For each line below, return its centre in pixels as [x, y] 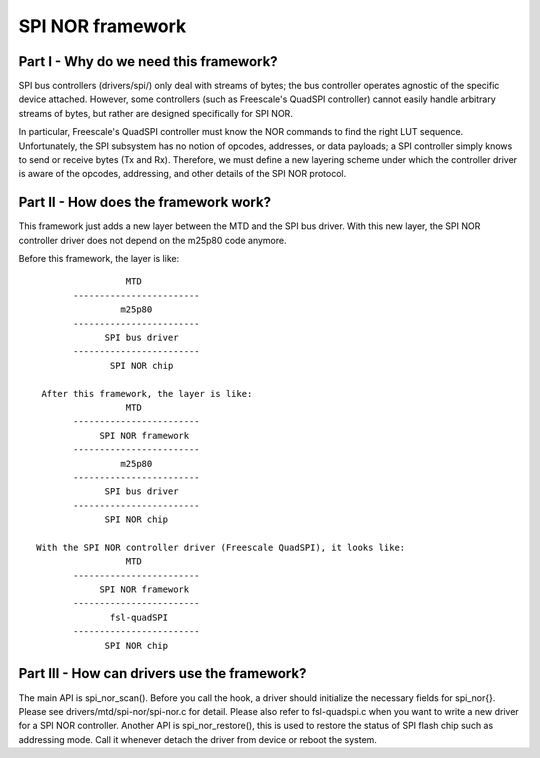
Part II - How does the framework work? [145, 202]
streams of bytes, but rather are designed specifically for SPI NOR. [156, 113]
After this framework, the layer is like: [147, 393]
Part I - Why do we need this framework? [148, 61]
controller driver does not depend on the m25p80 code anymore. [152, 240]
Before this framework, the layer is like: [99, 259]
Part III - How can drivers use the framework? [162, 673]
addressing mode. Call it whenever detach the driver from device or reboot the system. [197, 739]
